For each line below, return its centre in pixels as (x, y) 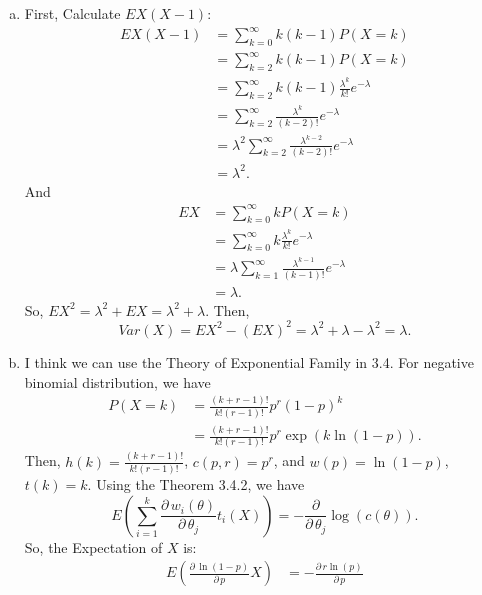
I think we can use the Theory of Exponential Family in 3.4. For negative (249, 361)
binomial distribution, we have (117, 381)
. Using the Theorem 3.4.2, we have (196, 484)
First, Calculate (72, 13)
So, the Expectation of (93, 546)
